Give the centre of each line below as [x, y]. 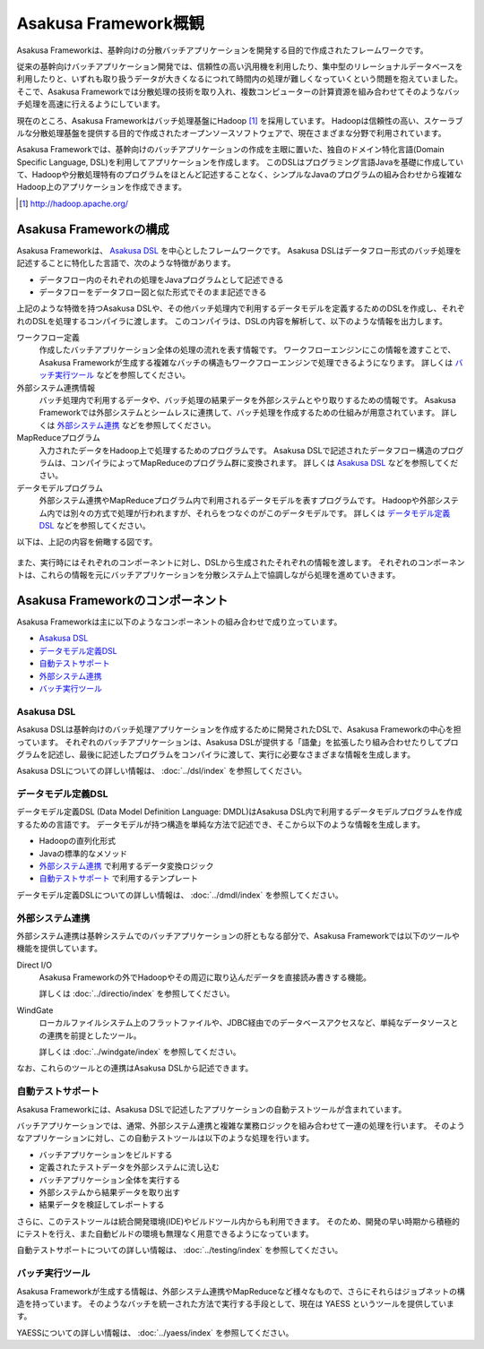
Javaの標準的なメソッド [83, 853]
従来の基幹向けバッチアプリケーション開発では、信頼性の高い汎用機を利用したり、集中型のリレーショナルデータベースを [240, 66]
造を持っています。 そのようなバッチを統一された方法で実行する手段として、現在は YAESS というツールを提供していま [235, 1304]
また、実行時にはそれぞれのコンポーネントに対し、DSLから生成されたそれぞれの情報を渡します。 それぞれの [217, 562]
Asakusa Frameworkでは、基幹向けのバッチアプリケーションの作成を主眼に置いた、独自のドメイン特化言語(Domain [231, 150]
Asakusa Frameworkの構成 [93, 229]
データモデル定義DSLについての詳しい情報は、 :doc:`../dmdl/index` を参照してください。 [180, 895]
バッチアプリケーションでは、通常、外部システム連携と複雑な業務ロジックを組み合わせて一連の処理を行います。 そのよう [241, 1125]
